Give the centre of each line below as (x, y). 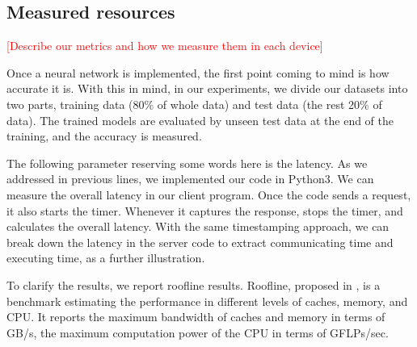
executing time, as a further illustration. (106, 258)
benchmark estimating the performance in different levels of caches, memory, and (207, 301)
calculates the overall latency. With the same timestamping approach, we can (198, 226)
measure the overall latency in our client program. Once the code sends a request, (209, 194)
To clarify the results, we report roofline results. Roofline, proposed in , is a (194, 284)
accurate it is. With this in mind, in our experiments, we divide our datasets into (207, 88)
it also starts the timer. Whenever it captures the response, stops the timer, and (205, 210)
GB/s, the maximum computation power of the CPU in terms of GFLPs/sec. (198, 332)
